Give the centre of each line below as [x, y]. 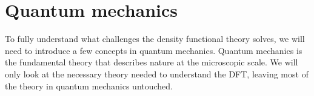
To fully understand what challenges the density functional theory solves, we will [155, 39]
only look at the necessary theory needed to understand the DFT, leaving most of [157, 73]
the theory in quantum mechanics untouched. [89, 85]
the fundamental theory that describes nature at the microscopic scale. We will [152, 62]
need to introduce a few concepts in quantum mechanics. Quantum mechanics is [154, 50]
